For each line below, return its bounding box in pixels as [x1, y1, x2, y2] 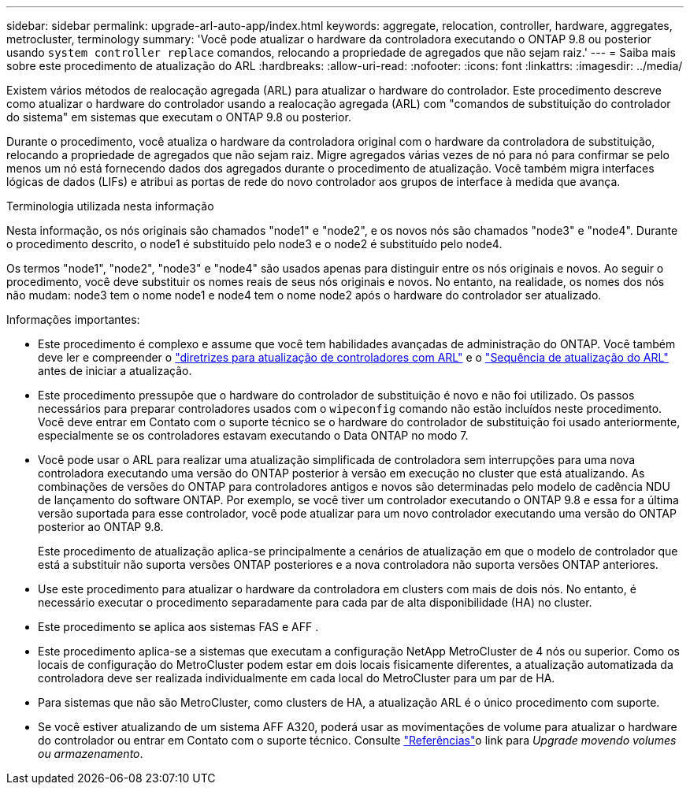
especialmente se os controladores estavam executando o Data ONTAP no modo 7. [38, 429, 469, 442]
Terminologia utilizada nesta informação [6, 199, 214, 213]
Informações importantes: [6, 313, 140, 326]
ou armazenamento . [38, 747, 143, 760]
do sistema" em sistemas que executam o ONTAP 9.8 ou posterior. [6, 110, 351, 124]
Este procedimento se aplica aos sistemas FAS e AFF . [38, 620, 319, 633]
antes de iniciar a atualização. [38, 364, 192, 377]
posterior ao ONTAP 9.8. [38, 520, 164, 533]
